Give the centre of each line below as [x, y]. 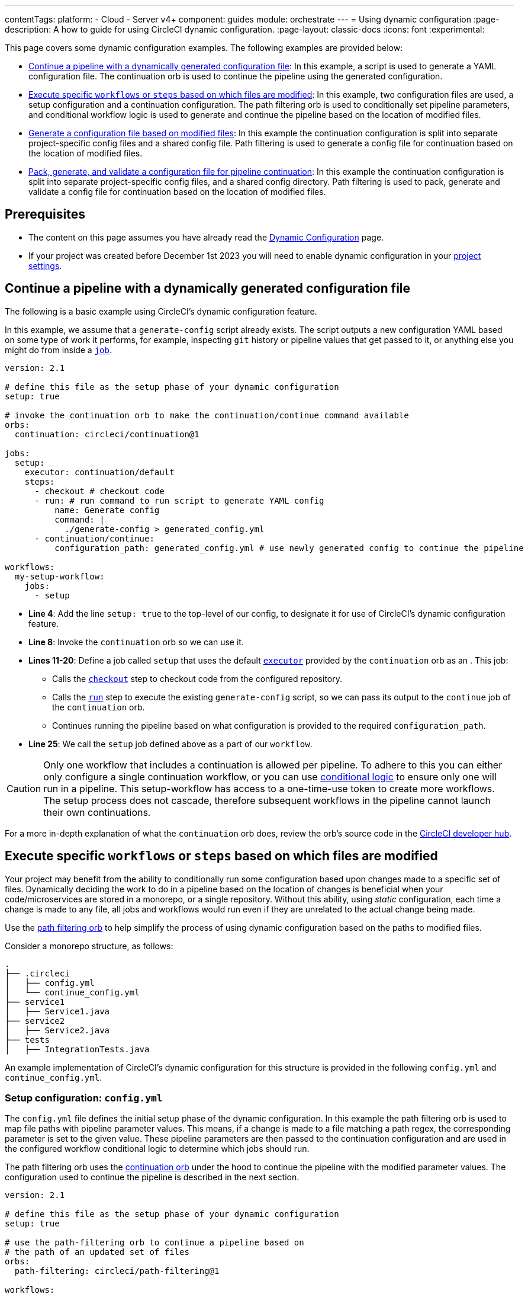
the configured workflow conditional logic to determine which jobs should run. [157, 1149]
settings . [45, 265]
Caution [24, 788]
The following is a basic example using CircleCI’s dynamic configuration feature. [161, 311]
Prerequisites [45, 214]
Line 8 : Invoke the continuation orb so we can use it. [136, 642]
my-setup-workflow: [59, 576]
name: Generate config [107, 510]
